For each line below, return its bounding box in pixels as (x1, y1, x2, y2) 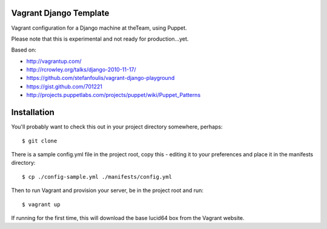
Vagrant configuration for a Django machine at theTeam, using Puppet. (11, 24, 187, 32)
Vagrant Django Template (11, 8, 110, 18)
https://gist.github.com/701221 (26, 82, 102, 90)
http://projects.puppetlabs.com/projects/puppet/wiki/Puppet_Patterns (26, 91, 201, 99)
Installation (11, 107, 54, 118)
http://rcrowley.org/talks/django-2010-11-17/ (26, 66, 136, 73)
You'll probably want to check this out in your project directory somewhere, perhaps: (11, 123, 223, 130)
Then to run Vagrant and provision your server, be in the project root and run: (11, 187, 204, 194)
